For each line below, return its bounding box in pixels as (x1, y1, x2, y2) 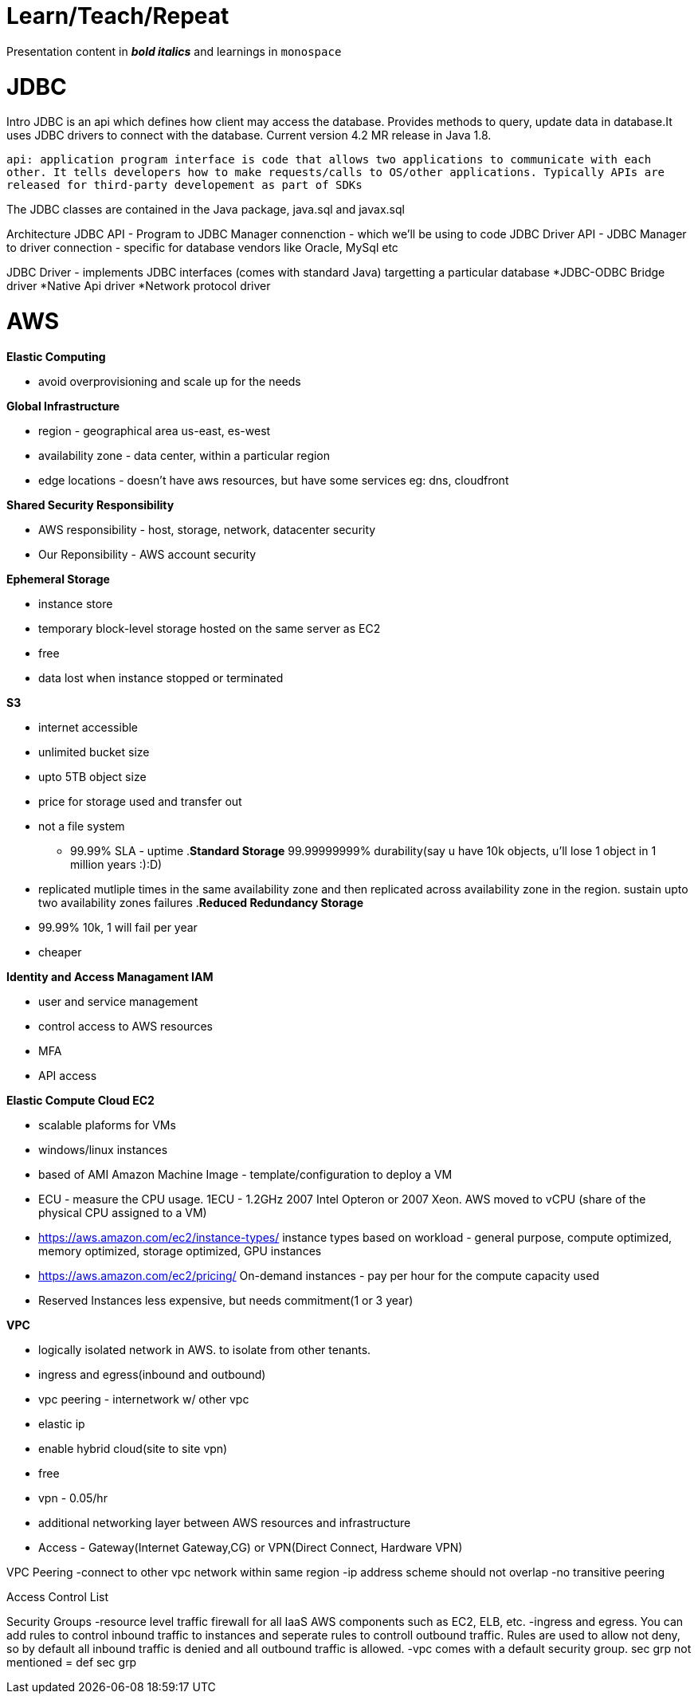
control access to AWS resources (38, 1019, 213, 1033)
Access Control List (6, 1589, 109, 1604)
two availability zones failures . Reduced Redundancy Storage (38, 895, 364, 909)
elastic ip (38, 1416, 85, 1431)
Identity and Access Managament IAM (6, 969, 214, 983)
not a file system (38, 819, 125, 833)
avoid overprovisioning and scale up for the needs (38, 374, 301, 388)
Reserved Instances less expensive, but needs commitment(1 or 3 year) (38, 1293, 414, 1307)
